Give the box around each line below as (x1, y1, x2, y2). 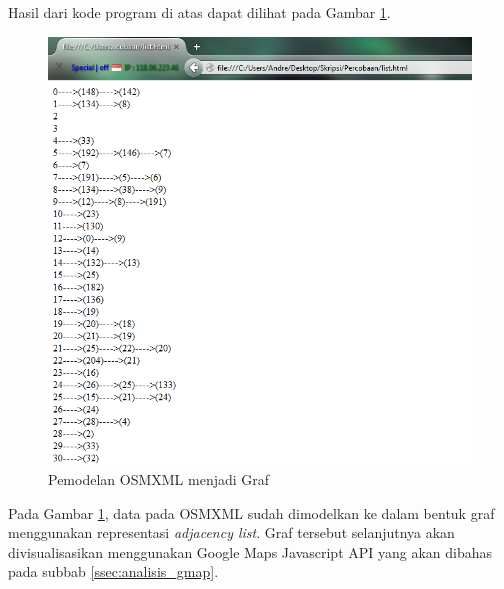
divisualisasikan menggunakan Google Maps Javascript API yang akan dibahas (8, 541, 493, 562)
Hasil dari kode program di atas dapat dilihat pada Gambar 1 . (8, 2, 391, 22)
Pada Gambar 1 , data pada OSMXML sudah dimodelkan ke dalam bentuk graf (8, 502, 495, 523)
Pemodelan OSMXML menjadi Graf (48, 469, 270, 490)
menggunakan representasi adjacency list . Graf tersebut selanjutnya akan (8, 522, 455, 543)
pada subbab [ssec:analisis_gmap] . (8, 561, 219, 582)
